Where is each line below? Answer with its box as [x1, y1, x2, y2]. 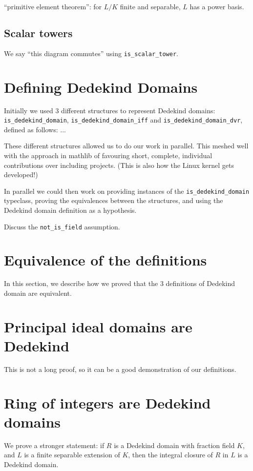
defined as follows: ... [4, 124, 66, 134]
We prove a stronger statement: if [4, 440, 105, 450]
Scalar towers [4, 25, 73, 40]
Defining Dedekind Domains [4, 77, 198, 97]
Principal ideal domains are [4, 316, 192, 336]
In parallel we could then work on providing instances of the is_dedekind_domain [4, 185, 250, 196]
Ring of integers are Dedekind [4, 392, 211, 412]
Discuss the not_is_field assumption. [4, 221, 120, 231]
